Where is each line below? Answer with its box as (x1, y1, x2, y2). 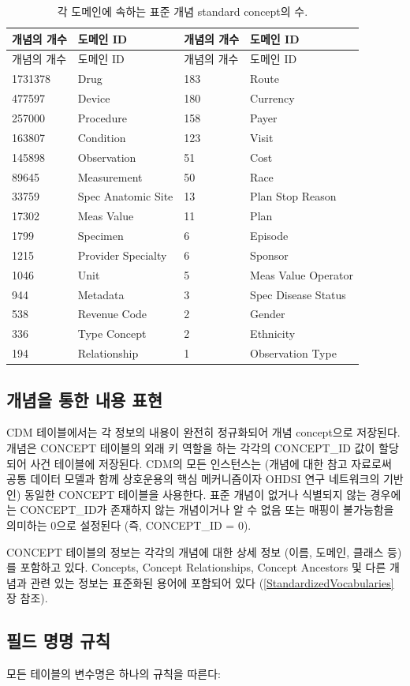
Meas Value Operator (250, 266, 353, 283)
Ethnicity (250, 325, 296, 342)
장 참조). (6, 590, 48, 606)
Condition (77, 129, 126, 145)
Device (77, 90, 110, 107)
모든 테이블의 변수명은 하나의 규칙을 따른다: (6, 665, 221, 682)
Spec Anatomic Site (77, 188, 173, 204)
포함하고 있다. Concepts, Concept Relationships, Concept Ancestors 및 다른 (20, 559, 386, 575)
